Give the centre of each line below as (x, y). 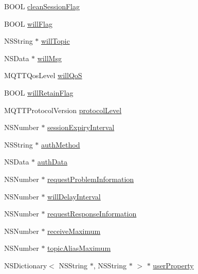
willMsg (49, 58)
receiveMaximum (74, 231)
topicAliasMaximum (79, 248)
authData (52, 162)
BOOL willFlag (28, 23)
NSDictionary (26, 265)
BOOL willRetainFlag (39, 92)
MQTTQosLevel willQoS (43, 75)
